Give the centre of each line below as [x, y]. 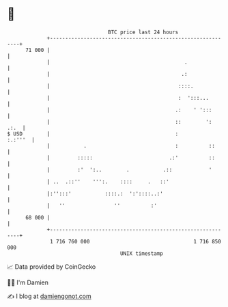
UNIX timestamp [142, 253]
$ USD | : [93, 134]
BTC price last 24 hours [143, 32]
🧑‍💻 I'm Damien [28, 282]
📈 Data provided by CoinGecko [52, 267]
